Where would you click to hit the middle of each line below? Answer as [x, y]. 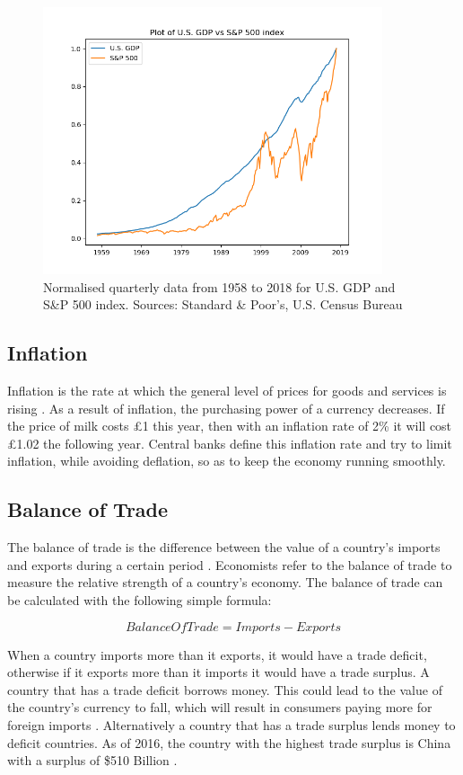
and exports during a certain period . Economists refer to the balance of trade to [230, 564]
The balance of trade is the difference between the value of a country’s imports [224, 547]
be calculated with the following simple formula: [140, 600]
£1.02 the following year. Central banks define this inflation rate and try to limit [230, 443]
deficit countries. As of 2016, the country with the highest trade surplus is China [229, 742]
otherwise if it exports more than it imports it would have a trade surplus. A [218, 672]
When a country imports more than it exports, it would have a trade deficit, [217, 654]
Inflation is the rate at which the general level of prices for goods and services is [227, 391]
